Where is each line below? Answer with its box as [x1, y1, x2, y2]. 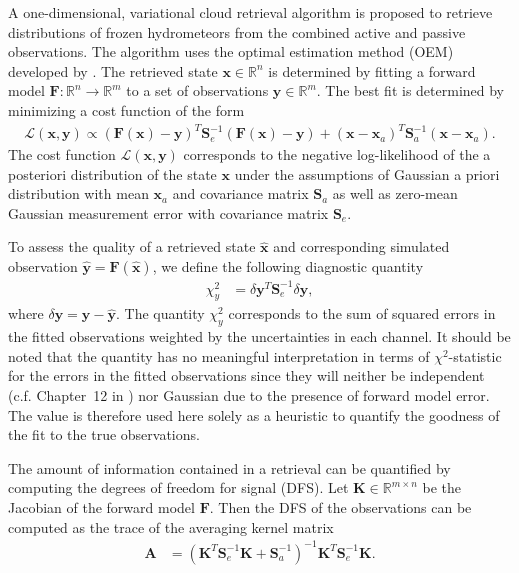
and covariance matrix [172, 183, 309, 204]
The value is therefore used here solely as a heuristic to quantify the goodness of [8, 404, 500, 425]
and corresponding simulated [273, 236, 450, 257]
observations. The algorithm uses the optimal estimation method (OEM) [8, 41, 454, 62]
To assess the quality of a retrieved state [8, 236, 256, 257]
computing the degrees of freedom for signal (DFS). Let [8, 477, 349, 498]
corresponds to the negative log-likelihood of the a [183, 144, 491, 165]
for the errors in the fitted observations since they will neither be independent [8, 365, 485, 386]
